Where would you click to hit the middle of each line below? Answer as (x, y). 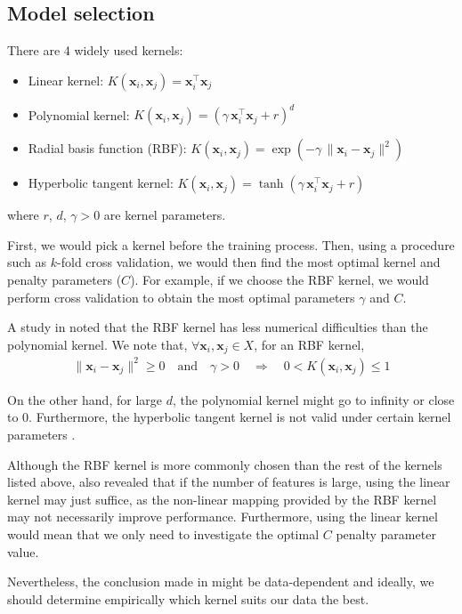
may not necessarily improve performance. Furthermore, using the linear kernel (223, 517)
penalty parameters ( (65, 280)
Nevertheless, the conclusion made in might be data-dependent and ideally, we (221, 582)
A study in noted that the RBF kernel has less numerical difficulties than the (218, 327)
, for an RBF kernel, (309, 344)
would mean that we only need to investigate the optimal (163, 534)
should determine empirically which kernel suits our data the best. (188, 598)
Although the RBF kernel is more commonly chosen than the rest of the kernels (225, 464)
